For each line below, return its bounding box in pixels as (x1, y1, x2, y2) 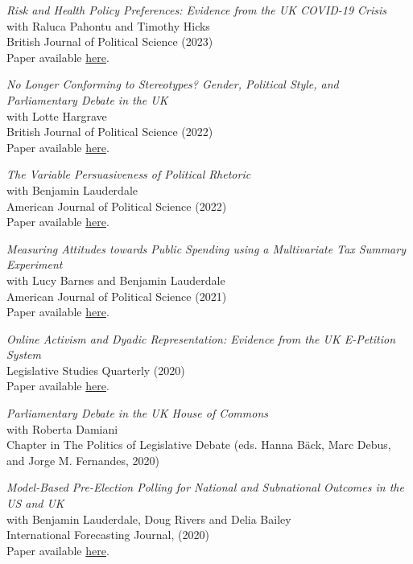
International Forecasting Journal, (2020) (6, 526, 209, 543)
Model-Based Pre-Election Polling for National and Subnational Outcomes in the (6, 479, 404, 496)
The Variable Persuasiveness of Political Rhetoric (6, 166, 251, 183)
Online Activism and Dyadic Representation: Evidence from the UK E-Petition (6, 330, 396, 347)
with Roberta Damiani (6, 420, 118, 437)
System (6, 346, 41, 363)
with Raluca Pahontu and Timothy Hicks (6, 17, 210, 34)
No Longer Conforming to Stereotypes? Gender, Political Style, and (6, 76, 339, 93)
